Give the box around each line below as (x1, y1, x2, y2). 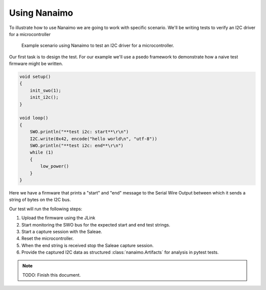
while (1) (30, 150, 54, 155)
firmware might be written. (9, 61, 64, 66)
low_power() (40, 163, 69, 169)
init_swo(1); (30, 88, 62, 93)
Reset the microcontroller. (21, 235, 74, 241)
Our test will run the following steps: (9, 206, 82, 212)
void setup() (19, 74, 51, 80)
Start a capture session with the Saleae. (21, 228, 102, 234)
